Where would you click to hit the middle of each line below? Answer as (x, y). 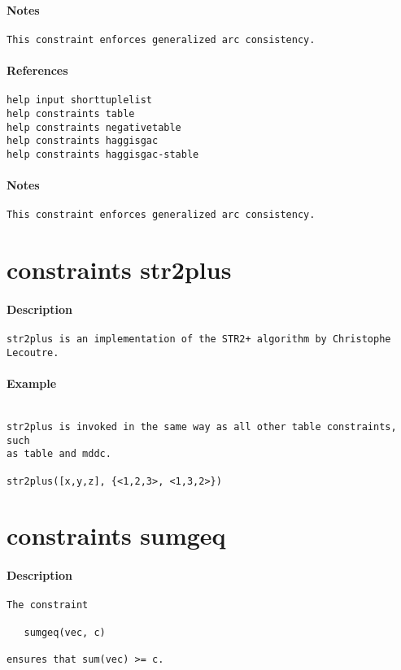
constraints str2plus (119, 270)
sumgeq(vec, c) (65, 632)
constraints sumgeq (116, 535)
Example (32, 383)
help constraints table (71, 113)
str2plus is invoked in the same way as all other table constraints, (202, 426)
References (37, 70)
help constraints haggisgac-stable (103, 154)
